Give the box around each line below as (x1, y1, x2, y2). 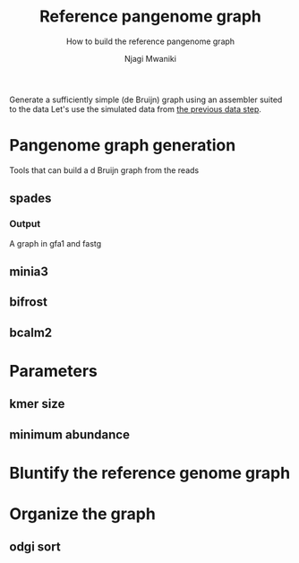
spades (9, 191, 52, 206)
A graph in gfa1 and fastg (9, 238, 102, 248)
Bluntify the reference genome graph (9, 463, 291, 483)
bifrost (9, 294, 47, 310)
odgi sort (9, 540, 61, 555)
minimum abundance (9, 427, 130, 442)
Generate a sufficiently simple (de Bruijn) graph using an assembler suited (9, 94, 283, 105)
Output (9, 218, 41, 230)
